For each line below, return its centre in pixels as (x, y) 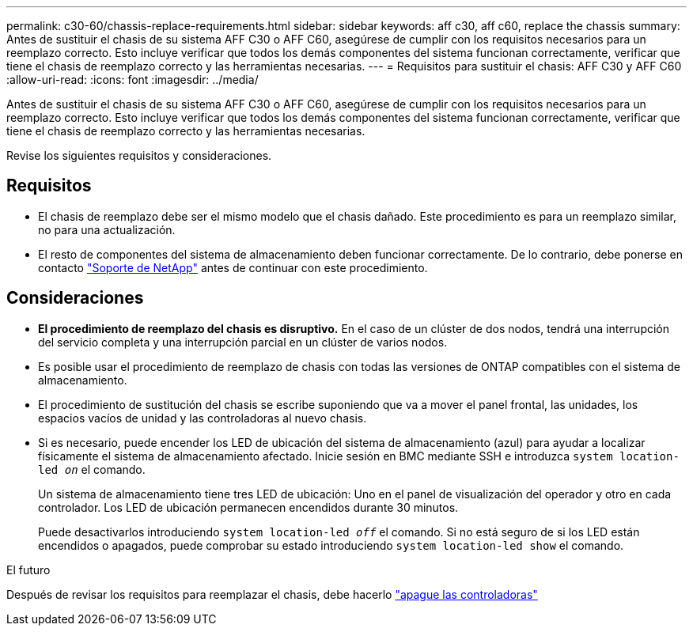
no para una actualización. (107, 229)
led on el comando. (92, 469)
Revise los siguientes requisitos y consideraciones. (139, 155)
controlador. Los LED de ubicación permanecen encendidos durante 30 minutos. (248, 507)
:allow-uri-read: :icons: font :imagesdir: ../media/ (133, 79)
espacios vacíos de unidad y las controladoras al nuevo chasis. (203, 418)
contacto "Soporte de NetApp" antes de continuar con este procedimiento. (233, 267)
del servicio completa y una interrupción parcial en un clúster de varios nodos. (243, 342)
